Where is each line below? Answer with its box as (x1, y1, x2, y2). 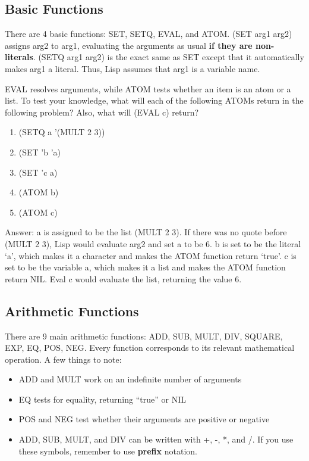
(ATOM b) (18, 186, 59, 198)
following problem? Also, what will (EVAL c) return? (5, 105, 199, 118)
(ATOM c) (18, 205, 58, 218)
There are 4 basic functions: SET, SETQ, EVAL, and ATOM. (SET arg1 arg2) (5, 27, 292, 40)
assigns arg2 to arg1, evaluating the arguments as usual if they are (5, 39, 253, 51)
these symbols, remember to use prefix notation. (18, 444, 197, 457)
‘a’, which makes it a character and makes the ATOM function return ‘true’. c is (5, 249, 297, 261)
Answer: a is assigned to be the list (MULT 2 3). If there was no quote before (5, 226, 287, 238)
